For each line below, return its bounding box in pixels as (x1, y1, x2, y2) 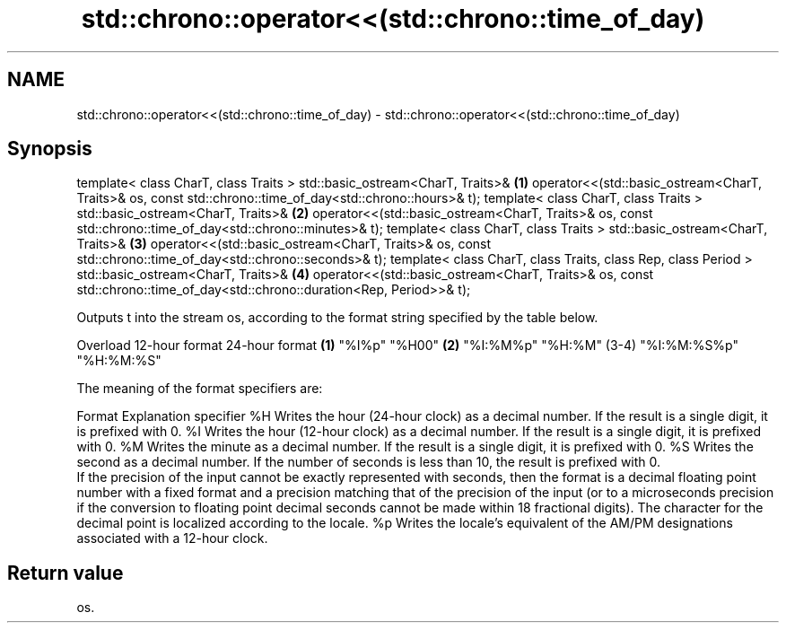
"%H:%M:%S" (76, 353, 162, 369)
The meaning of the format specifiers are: (76, 381, 323, 397)
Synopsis (7, 137, 92, 161)
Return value (7, 561, 124, 584)
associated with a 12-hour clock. (76, 530, 268, 547)
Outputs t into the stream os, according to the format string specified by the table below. (76, 310, 598, 326)
